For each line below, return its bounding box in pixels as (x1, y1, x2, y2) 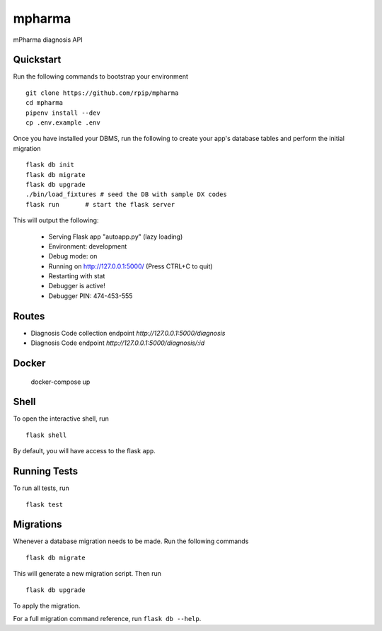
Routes (13, 310, 45, 322)
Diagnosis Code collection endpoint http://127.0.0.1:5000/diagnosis (30, 329, 226, 337)
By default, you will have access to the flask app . (13, 447, 156, 455)
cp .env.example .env (25, 119, 100, 127)
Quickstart (13, 54, 62, 66)
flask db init (25, 161, 74, 169)
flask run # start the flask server (25, 200, 175, 208)
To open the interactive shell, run (13, 414, 110, 423)
